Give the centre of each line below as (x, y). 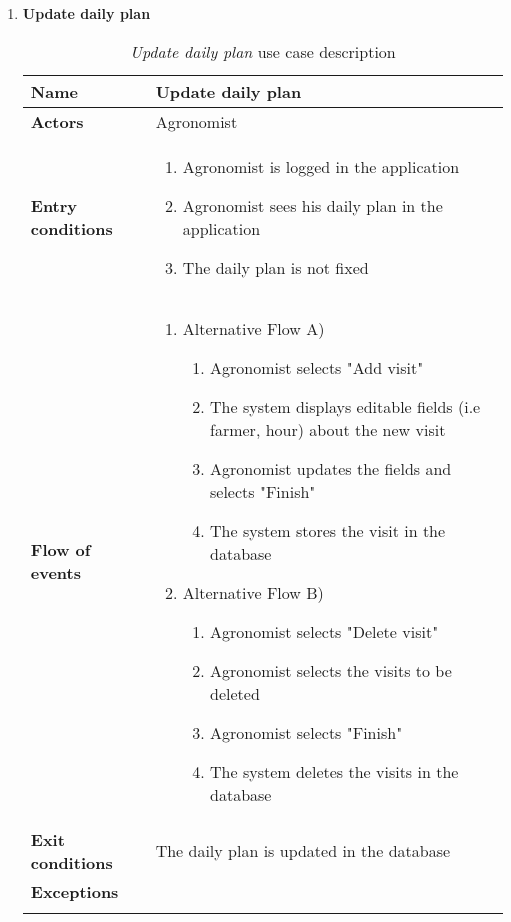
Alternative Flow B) (253, 592)
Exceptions (74, 891)
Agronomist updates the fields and (331, 468)
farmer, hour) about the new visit (328, 429)
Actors (57, 121)
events (55, 573)
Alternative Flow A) (253, 328)
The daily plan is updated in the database (303, 851)
